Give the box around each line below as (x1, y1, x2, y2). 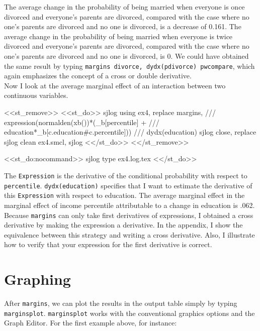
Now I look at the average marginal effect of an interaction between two (4, 80, 226, 90)
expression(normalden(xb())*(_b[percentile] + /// (4, 117, 159, 127)
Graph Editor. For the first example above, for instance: (4, 317, 177, 328)
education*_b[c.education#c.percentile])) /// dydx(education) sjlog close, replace (4, 127, 256, 137)
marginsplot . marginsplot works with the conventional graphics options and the (4, 307, 255, 318)
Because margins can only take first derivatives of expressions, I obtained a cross (4, 209, 253, 220)
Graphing (4, 269, 71, 289)
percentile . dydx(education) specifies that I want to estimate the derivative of (4, 180, 252, 190)
